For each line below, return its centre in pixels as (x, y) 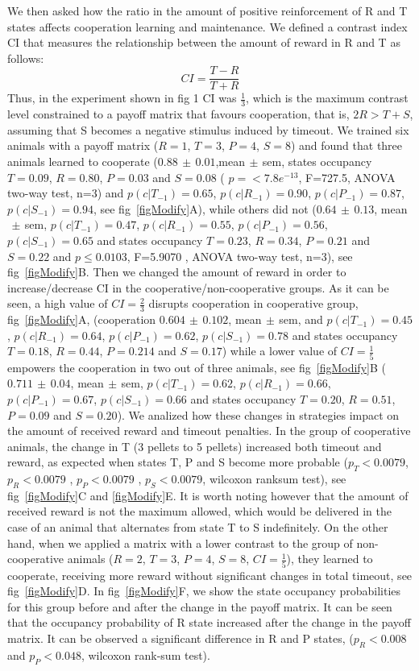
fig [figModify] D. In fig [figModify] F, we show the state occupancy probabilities (204, 591)
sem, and (301, 319)
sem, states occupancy (317, 162)
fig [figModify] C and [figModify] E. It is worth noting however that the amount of (208, 495)
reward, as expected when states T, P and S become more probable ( (178, 462)
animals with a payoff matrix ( (83, 145)
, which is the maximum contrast (327, 98)
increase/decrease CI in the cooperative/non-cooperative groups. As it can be (198, 287)
